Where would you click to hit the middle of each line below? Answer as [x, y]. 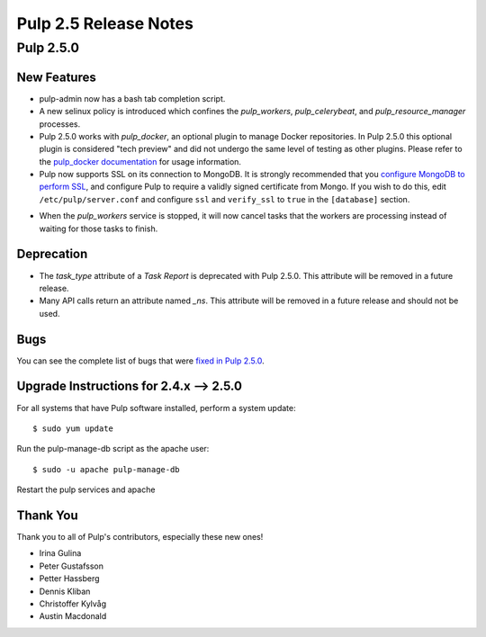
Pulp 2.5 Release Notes [105, 23]
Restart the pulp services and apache [86, 489]
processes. [60, 124]
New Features [56, 77]
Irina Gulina [60, 553]
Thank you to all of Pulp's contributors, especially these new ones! [140, 536]
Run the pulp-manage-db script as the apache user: [113, 449]
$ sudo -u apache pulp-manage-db [106, 469]
